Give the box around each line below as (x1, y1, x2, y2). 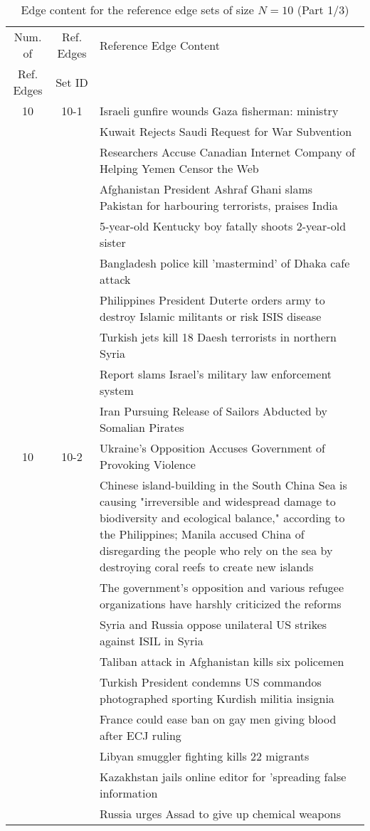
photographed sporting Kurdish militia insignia (100, 690, 334, 706)
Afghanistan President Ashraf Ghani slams (100, 181, 313, 197)
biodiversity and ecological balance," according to (100, 509, 345, 526)
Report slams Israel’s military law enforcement (100, 366, 332, 382)
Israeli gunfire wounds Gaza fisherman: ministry (100, 102, 339, 119)
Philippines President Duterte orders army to (100, 292, 325, 308)
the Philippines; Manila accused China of (100, 526, 305, 542)
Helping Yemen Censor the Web (100, 160, 259, 176)
